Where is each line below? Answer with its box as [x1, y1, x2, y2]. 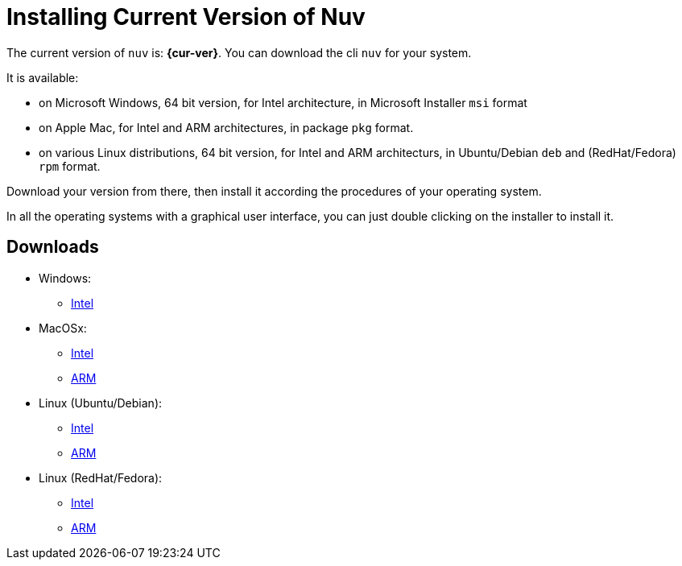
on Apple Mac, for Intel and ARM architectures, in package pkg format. [39, 120, 414, 134]
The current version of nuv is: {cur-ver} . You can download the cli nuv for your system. [6, 45, 472, 60]
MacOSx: [39, 320, 87, 335]
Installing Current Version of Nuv [6, 3, 366, 31]
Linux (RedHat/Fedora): [39, 470, 163, 485]
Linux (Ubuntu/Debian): [39, 395, 163, 410]
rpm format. [39, 159, 101, 173]
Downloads [6, 237, 99, 258]
